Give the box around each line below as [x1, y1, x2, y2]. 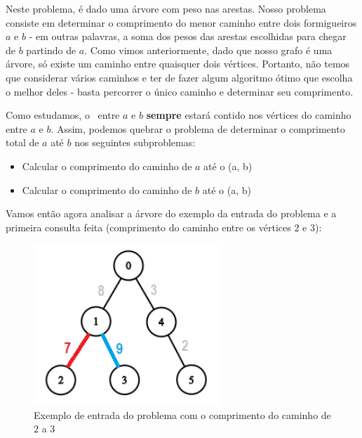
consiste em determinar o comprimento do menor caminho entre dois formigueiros [6, 15, 357, 30]
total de [6, 135, 39, 150]
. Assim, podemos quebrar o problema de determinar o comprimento [51, 121, 345, 136]
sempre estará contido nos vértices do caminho [146, 108, 351, 122]
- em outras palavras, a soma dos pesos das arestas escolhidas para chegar [29, 29, 347, 44]
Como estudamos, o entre [6, 108, 120, 122]
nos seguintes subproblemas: [74, 135, 196, 150]
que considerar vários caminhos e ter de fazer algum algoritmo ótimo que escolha [6, 70, 353, 84]
